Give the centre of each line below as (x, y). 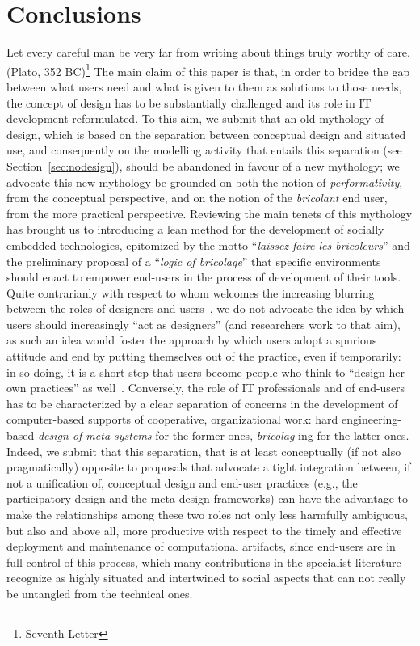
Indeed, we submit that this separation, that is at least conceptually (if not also (204, 451)
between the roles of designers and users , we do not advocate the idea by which (206, 308)
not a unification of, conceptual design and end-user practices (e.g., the (182, 482)
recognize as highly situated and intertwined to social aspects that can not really (206, 578)
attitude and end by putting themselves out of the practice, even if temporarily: (204, 356)
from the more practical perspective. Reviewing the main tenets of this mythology (210, 213)
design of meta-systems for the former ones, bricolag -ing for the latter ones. (223, 435)
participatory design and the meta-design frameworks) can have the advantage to (207, 498)
